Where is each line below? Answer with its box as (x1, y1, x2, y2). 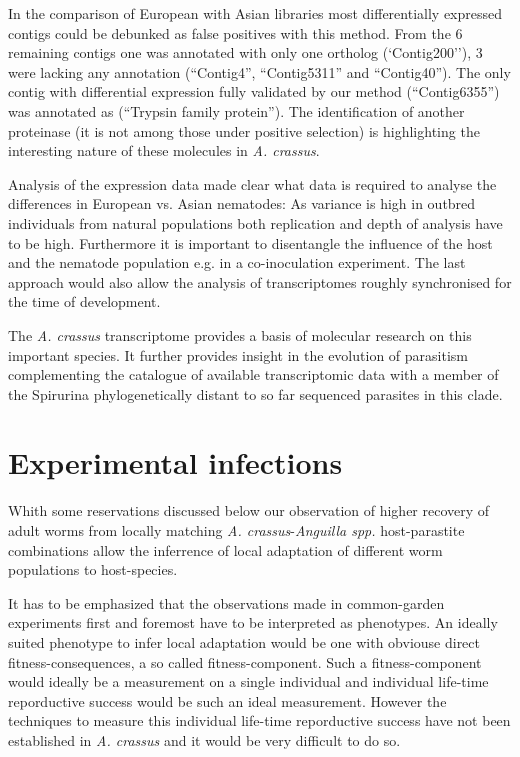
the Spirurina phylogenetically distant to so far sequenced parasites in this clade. (8, 383, 503, 404)
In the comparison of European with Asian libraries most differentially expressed (8, 3, 503, 23)
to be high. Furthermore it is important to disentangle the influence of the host (8, 232, 493, 253)
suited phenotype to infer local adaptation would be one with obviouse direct (8, 631, 480, 652)
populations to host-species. (8, 559, 178, 580)
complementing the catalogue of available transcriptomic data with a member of (8, 364, 499, 385)
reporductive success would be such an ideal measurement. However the (8, 690, 447, 711)
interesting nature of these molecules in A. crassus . (8, 140, 320, 161)
